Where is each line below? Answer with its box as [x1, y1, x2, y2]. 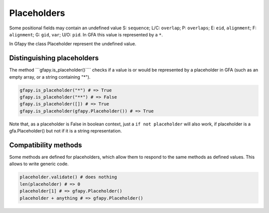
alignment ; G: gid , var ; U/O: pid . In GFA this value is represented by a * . [9, 31, 163, 37]
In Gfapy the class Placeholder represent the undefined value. [9, 41, 136, 47]
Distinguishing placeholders [9, 54, 99, 62]
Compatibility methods [9, 141, 82, 149]
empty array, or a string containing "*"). [9, 74, 91, 80]
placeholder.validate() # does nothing [19, 174, 117, 180]
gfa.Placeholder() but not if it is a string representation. [9, 128, 122, 134]
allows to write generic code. [9, 161, 69, 167]
